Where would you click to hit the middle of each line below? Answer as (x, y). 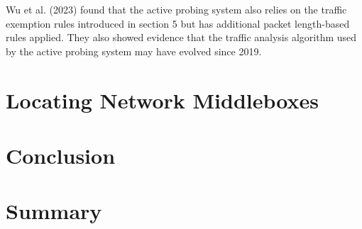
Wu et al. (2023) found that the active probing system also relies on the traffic (176, 9)
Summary (54, 211)
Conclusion (61, 155)
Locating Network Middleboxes (162, 100)
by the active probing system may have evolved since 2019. (134, 51)
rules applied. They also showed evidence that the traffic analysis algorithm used (181, 37)
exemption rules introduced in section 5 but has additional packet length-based (178, 23)
